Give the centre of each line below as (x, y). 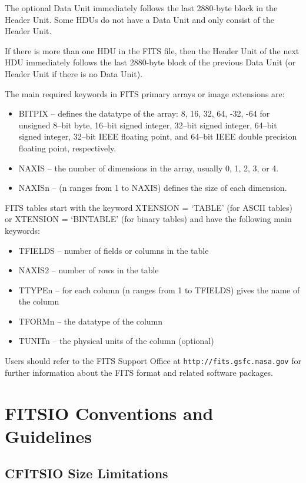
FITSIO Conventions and (109, 413)
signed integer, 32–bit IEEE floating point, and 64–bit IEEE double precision (158, 136)
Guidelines (49, 436)
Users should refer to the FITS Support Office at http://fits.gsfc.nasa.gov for (153, 361)
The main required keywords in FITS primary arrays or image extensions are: (145, 93)
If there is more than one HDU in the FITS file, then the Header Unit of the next (152, 50)
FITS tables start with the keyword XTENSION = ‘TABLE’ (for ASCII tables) (149, 207)
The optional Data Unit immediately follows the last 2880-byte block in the (141, 8)
